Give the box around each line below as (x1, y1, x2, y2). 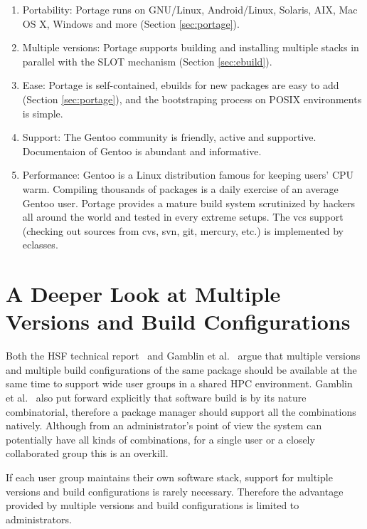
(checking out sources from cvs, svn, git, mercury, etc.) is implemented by (22, 223, 344, 238)
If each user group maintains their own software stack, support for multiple (6, 469, 333, 484)
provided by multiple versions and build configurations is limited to (6, 498, 299, 513)
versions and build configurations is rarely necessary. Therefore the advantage (6, 483, 344, 498)
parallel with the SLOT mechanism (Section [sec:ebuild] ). (22, 53, 272, 68)
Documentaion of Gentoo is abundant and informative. (22, 143, 262, 158)
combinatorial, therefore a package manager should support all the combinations (6, 404, 356, 419)
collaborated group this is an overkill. (6, 446, 169, 461)
